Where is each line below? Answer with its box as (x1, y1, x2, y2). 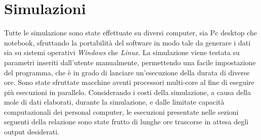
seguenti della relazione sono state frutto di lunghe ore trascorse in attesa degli (4, 116, 249, 127)
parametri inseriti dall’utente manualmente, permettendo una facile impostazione (4, 57, 256, 67)
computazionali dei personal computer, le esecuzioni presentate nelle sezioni (4, 106, 239, 117)
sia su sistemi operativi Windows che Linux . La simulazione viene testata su (4, 47, 240, 58)
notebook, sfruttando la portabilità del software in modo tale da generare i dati (4, 37, 251, 48)
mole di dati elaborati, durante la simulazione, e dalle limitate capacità (4, 97, 225, 107)
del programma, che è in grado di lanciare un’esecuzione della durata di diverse (4, 67, 250, 77)
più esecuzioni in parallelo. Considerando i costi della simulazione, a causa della (4, 86, 251, 97)
